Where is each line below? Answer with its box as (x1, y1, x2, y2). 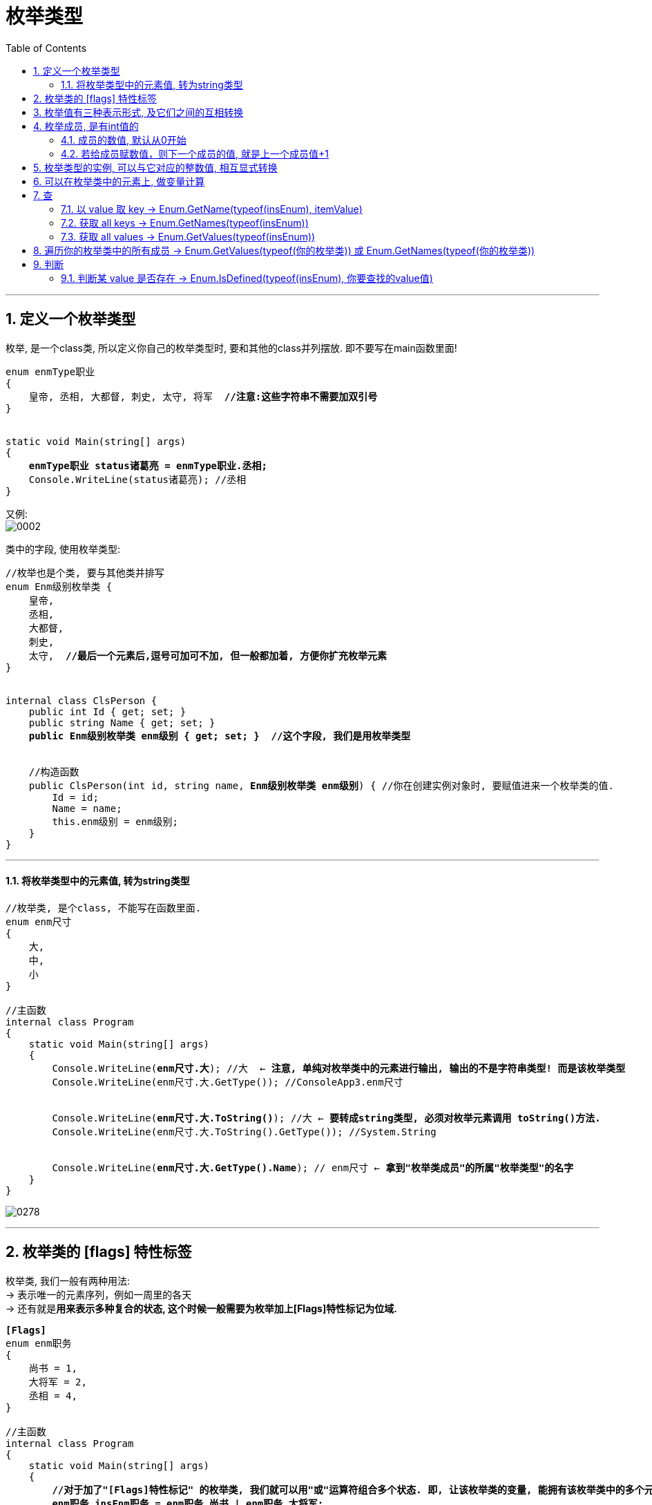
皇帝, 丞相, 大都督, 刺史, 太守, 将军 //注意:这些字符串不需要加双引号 (28, 390, 378, 402)
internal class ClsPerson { (6, 694, 157, 706)
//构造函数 (28, 766, 79, 777)
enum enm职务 (6, 1337, 72, 1349)
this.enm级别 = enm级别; (52, 815, 178, 827)
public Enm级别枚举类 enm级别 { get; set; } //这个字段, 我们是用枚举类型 (28, 730, 411, 741)
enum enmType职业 (6, 366, 95, 377)
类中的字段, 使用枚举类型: (6, 542, 121, 555)
